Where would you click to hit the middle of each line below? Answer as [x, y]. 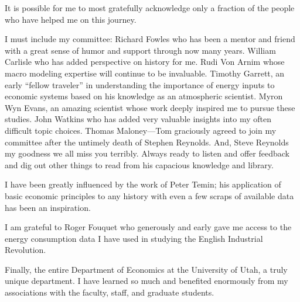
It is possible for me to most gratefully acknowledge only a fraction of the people [150, 8]
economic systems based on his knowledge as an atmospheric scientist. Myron [144, 96]
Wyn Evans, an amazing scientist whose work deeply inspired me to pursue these [150, 107]
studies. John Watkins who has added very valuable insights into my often [138, 119]
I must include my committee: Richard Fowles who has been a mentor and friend [150, 39]
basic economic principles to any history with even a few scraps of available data [149, 195]
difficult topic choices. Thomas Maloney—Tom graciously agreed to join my [141, 130]
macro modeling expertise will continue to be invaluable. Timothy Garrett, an [145, 73]
